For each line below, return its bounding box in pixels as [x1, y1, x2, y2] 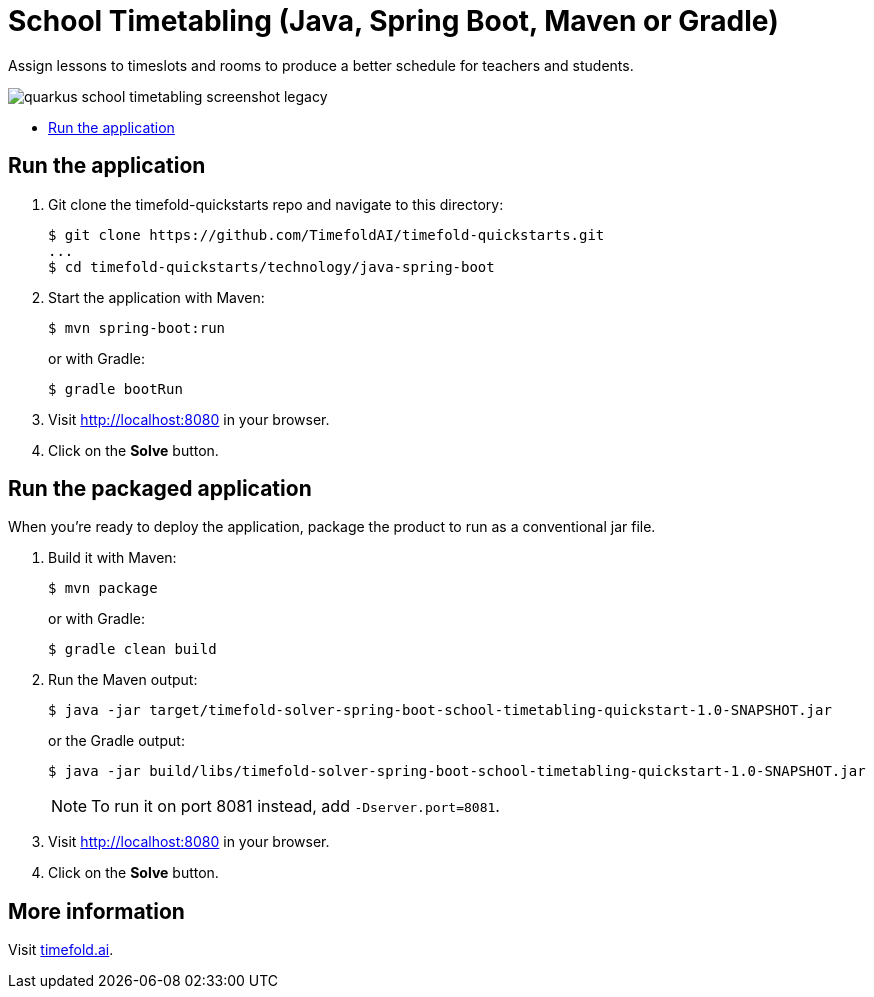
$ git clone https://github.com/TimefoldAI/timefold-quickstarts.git [48, 226, 605, 243]
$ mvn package [48, 580, 158, 597]
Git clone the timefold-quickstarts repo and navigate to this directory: [48, 195, 504, 213]
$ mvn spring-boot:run [48, 319, 226, 336]
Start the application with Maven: [48, 288, 265, 306]
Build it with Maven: [48, 549, 177, 567]
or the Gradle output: [48, 732, 185, 750]
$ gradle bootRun [48, 380, 183, 397]
